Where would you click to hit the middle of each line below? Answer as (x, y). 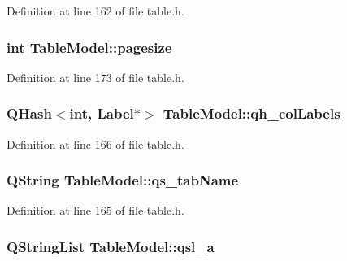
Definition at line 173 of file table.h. (95, 77)
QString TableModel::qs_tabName (123, 180)
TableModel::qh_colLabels (252, 113)
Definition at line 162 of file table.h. (95, 11)
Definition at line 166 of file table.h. (95, 144)
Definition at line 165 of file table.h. (95, 210)
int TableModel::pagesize (89, 47)
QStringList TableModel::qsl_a (111, 246)
